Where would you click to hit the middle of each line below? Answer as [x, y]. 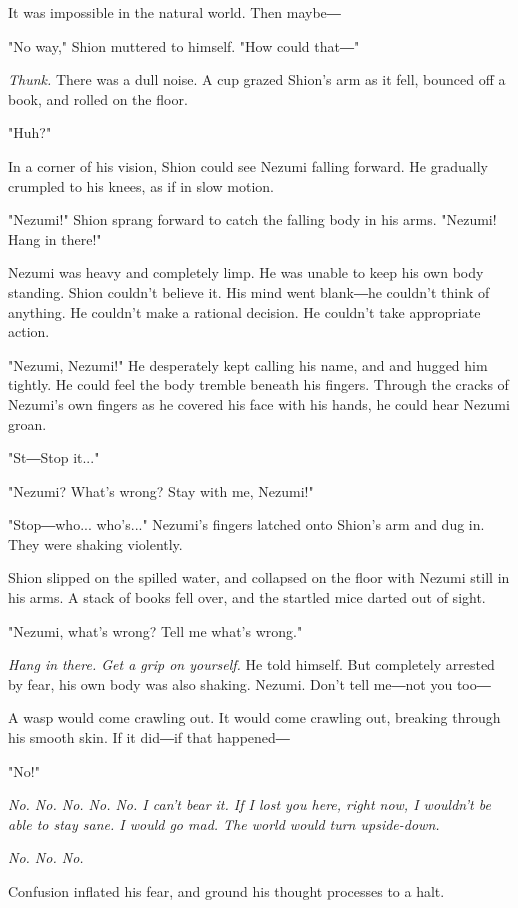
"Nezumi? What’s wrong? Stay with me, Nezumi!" [161, 490]
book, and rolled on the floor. [98, 98]
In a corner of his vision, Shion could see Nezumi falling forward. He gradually [248, 165]
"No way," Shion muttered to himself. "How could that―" [184, 45]
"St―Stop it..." [54, 457]
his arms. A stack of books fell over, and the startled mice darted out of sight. [247, 597]
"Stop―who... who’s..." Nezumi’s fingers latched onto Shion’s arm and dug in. [246, 524]
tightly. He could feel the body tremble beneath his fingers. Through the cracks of [258, 384]
